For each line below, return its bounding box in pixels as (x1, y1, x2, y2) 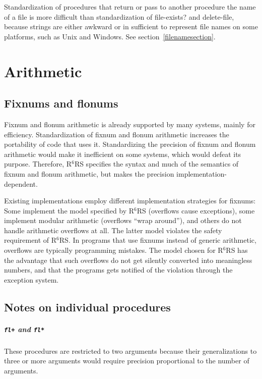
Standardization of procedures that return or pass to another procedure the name (4, 2, 256, 12)
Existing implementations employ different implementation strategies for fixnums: (4, 195, 256, 206)
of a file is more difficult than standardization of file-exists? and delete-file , (4, 11, 234, 22)
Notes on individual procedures (4, 299, 171, 314)
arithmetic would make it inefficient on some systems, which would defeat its (4, 148, 241, 159)
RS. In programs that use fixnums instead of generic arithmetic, (59, 235, 256, 245)
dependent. (4, 178, 38, 189)
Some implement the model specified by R (4, 205, 135, 215)
